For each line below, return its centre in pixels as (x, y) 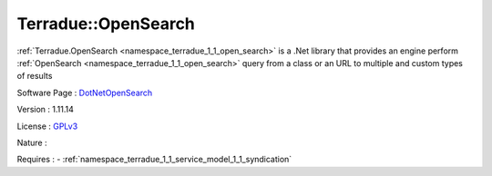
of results (35, 76)
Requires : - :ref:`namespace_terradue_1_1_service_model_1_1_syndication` (154, 160)
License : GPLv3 (47, 126)
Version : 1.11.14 (46, 110)
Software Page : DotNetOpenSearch (85, 93)
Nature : (32, 142)
